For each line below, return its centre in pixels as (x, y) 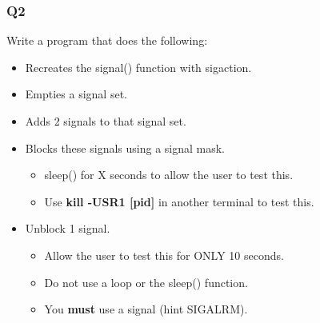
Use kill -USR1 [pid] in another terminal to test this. (179, 201)
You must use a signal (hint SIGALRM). (146, 309)
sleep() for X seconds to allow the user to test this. (169, 175)
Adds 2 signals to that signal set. (106, 121)
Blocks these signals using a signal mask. (125, 148)
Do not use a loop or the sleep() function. (146, 282)
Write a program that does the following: (107, 40)
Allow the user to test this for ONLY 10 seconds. (164, 255)
